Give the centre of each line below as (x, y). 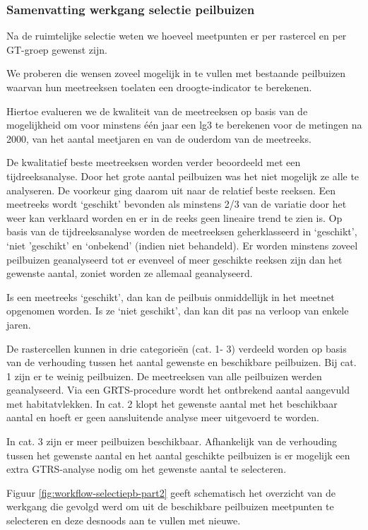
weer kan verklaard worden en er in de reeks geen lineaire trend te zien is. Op (174, 217)
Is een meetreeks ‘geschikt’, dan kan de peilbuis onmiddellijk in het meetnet (171, 296)
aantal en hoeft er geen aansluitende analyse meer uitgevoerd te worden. (163, 417)
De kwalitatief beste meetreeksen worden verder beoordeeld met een (154, 162)
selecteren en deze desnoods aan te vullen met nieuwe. (124, 520)
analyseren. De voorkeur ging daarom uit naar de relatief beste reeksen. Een (171, 190)
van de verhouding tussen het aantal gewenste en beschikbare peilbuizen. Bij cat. (182, 362)
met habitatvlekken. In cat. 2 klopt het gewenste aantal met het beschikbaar (172, 403)
